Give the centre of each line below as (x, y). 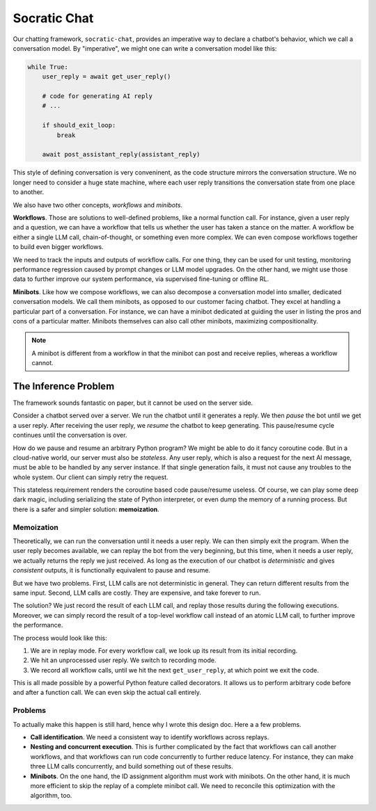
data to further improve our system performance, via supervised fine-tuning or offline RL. (141, 279)
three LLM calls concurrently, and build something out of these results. (132, 766)
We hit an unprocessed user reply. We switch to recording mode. (123, 660)
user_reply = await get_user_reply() (107, 77)
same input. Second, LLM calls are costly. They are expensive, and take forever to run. (137, 593)
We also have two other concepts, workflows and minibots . (98, 204)
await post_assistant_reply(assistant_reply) (121, 154)
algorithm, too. (51, 796)
